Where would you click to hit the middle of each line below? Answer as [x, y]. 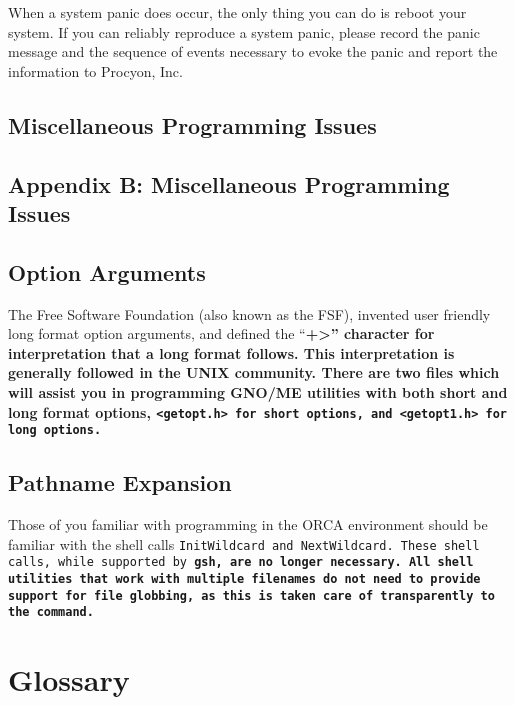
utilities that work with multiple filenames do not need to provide [244, 578]
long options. [55, 430]
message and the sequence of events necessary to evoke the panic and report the [253, 51]
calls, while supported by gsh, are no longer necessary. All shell [241, 562]
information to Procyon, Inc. [95, 70]
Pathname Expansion [120, 482]
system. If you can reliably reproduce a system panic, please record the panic [244, 31]
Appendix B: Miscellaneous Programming [229, 183]
